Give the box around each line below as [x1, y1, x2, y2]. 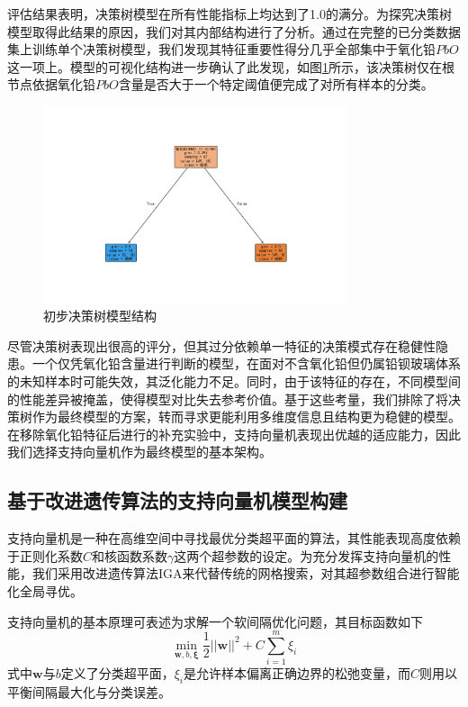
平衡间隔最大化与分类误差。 [7, 683, 171, 702]
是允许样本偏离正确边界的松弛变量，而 [183, 664, 410, 683]
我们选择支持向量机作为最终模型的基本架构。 [7, 442, 272, 461]
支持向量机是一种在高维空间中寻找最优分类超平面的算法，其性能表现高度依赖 [7, 529, 461, 548]
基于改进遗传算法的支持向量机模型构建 [7, 486, 347, 514]
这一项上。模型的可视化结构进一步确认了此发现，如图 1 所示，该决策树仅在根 [7, 57, 454, 76]
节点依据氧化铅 [7, 75, 95, 94]
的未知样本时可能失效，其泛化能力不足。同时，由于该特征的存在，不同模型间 [7, 371, 461, 390]
